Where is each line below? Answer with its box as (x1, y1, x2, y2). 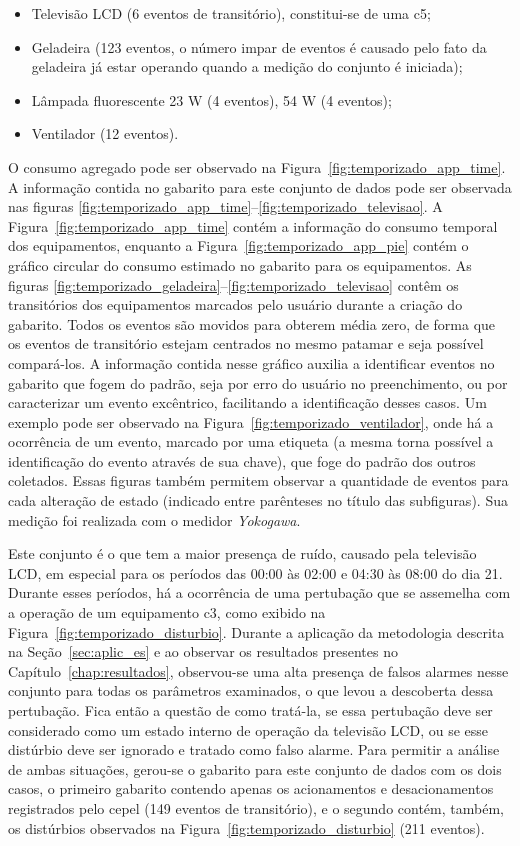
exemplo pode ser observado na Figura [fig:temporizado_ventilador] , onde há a (8, 411, 494, 432)
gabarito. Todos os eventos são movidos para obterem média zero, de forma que (8, 313, 496, 334)
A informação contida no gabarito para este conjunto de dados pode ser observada (8, 176, 512, 197)
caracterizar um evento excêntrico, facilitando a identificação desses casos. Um (8, 392, 487, 413)
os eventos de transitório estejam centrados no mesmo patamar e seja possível (8, 333, 484, 354)
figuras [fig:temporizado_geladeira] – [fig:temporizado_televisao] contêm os (8, 274, 459, 295)
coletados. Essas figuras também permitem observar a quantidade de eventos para (8, 470, 509, 491)
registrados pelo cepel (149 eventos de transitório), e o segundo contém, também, (8, 797, 504, 818)
